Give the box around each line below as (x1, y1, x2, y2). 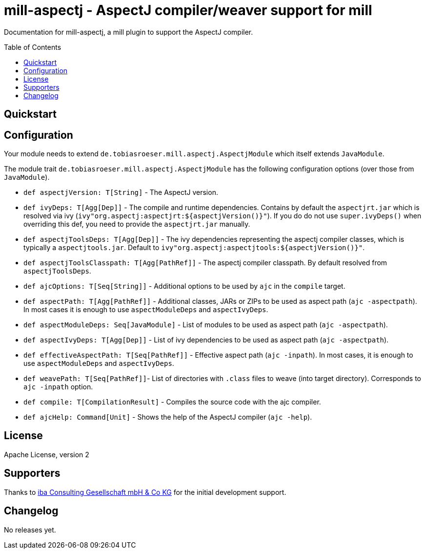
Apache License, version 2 (4, 450, 89, 459)
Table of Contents (4, 43, 61, 51)
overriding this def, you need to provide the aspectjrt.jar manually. (23, 220, 250, 229)
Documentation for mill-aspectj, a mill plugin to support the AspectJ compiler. (4, 27, 253, 36)
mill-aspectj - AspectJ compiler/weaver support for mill (4, 2, 372, 19)
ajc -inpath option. (23, 383, 93, 391)
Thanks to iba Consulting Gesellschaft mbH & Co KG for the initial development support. (4, 488, 286, 496)
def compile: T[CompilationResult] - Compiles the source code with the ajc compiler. (23, 398, 321, 406)
